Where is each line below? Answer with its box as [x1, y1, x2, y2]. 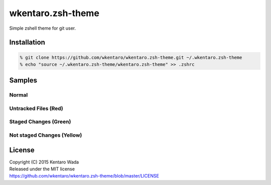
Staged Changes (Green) [9, 118, 71, 125]
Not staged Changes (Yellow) [9, 132, 82, 138]
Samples [9, 76, 38, 85]
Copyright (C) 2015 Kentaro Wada [9, 159, 79, 165]
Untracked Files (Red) [9, 105, 63, 112]
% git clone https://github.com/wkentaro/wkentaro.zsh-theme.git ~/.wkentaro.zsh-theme [20, 54, 242, 60]
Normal [9, 91, 28, 99]
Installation [9, 38, 45, 47]
